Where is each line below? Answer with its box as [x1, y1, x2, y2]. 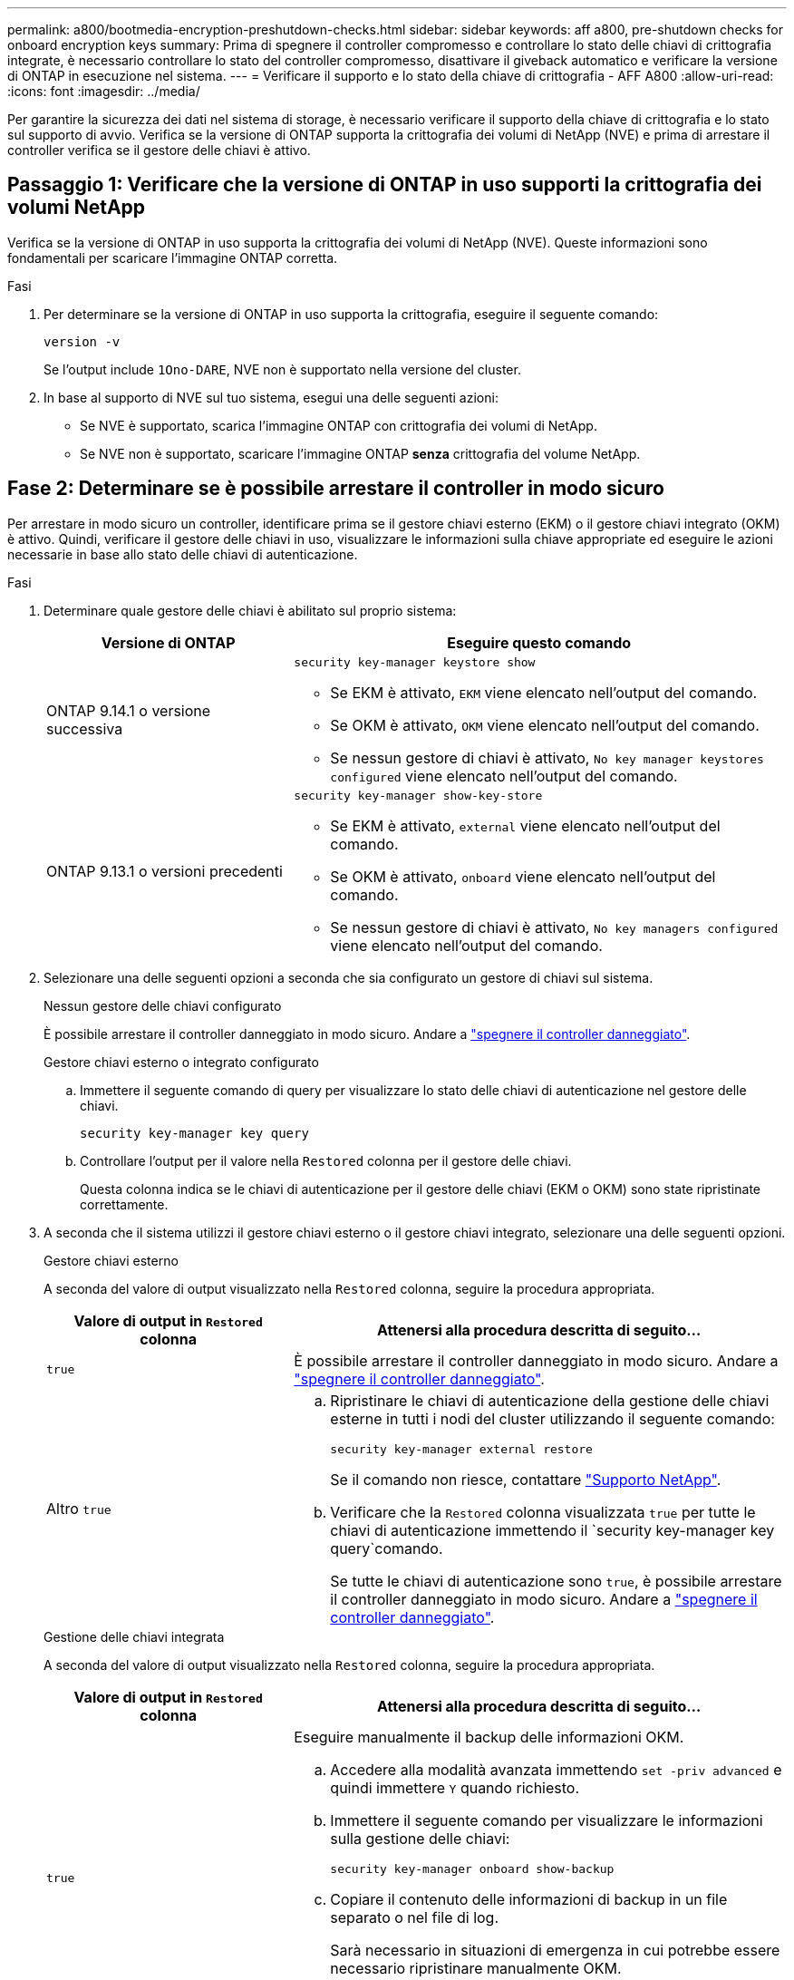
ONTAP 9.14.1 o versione [46, 702, 211, 721]
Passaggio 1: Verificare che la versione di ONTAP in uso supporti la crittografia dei [7, 173, 762, 197]
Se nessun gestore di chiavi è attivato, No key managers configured [330, 917, 779, 937]
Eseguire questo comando [447, 633, 632, 652]
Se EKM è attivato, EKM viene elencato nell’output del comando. [330, 683, 758, 702]
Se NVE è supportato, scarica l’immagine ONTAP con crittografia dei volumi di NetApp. [80, 417, 597, 433]
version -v [44, 334, 121, 349]
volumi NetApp [7, 196, 146, 219]
